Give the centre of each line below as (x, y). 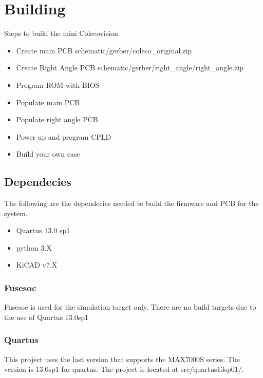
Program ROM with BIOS (58, 84)
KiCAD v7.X (37, 265)
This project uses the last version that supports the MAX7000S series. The (122, 359)
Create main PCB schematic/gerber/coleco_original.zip (104, 50)
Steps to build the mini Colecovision (61, 33)
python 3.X (34, 247)
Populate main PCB (48, 102)
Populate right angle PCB (57, 119)
